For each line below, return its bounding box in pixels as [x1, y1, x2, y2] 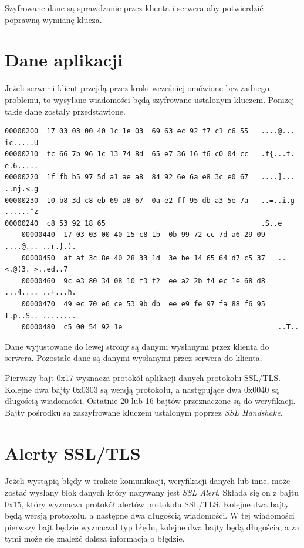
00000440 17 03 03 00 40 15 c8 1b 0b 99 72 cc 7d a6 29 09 [21, 230, 265, 239]
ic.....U [5, 138, 39, 147]
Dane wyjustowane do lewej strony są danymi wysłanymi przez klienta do [5, 340, 269, 352]
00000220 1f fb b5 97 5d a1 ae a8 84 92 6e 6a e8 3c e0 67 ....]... [5, 173, 295, 182]
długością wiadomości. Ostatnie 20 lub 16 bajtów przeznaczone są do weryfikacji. [5, 395, 296, 407]
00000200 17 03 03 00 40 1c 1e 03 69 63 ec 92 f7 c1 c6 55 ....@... [5, 127, 295, 136]
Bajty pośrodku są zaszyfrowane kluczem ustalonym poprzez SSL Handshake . [5, 406, 283, 418]
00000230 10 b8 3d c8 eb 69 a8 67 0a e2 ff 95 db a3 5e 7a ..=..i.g [5, 196, 295, 205]
